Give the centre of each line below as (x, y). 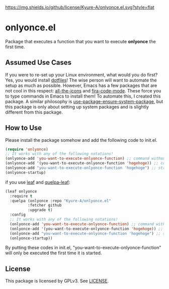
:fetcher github (45, 206)
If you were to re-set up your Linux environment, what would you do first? (81, 74)
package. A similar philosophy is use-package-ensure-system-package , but (84, 101)
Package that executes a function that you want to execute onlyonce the (80, 41)
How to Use (24, 128)
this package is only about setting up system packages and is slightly (77, 107)
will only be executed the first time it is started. (54, 253)
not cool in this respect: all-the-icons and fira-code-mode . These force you (83, 90)
